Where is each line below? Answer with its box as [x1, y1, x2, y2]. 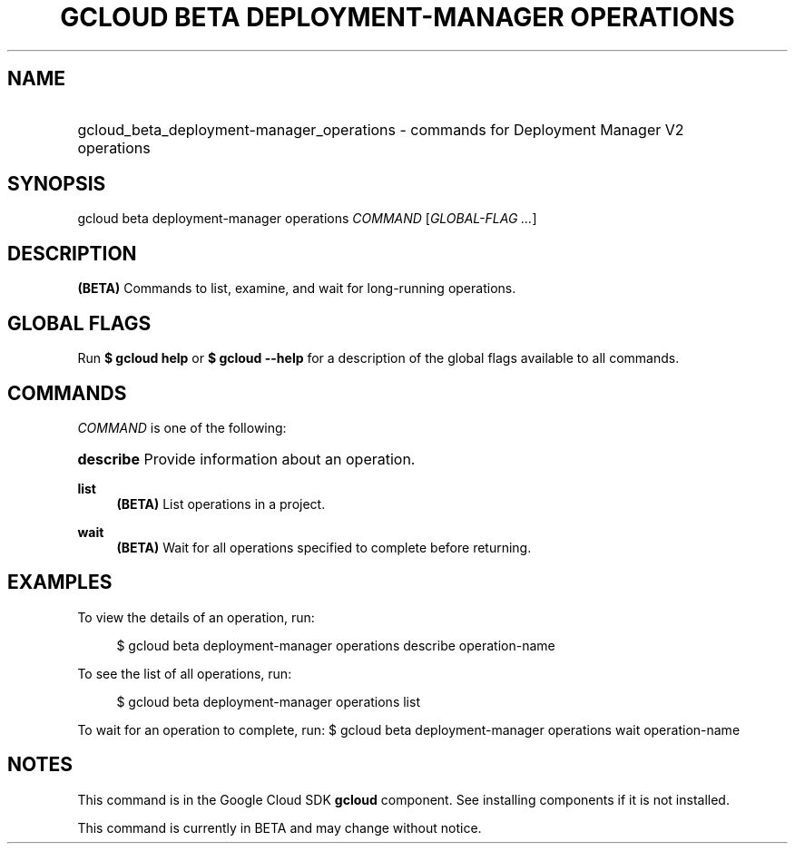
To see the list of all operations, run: [77, 665, 292, 681]
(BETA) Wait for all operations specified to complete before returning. [116, 539, 532, 555]
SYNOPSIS [7, 172, 106, 196]
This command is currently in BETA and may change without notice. [77, 819, 482, 836]
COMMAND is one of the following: [77, 419, 287, 435]
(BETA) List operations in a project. [116, 495, 326, 512]
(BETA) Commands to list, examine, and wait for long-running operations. [77, 280, 516, 297]
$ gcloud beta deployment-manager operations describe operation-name [116, 637, 555, 653]
